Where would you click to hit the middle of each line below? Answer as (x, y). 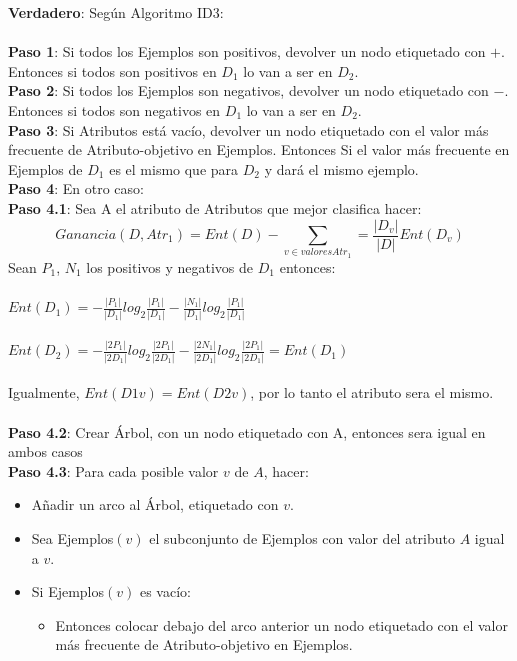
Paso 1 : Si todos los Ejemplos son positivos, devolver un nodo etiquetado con (247, 51)
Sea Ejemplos (72, 537)
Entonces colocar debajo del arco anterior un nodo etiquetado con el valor (281, 624)
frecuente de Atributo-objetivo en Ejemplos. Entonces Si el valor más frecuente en (259, 149)
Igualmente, (44, 392)
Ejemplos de (45, 168)
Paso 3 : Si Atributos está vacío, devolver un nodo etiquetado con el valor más (248, 129)
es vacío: (165, 591)
